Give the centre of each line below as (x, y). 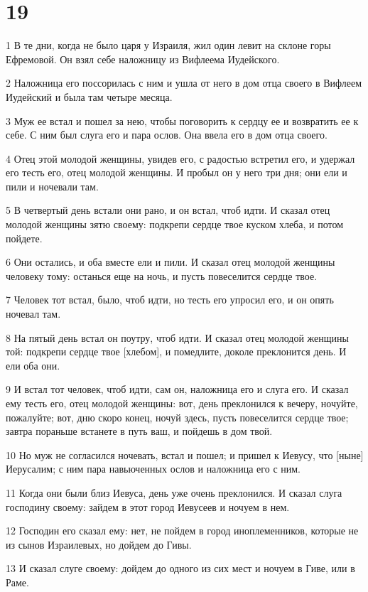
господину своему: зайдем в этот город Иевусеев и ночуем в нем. (148, 506)
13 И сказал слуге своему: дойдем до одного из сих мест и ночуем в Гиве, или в (180, 568)
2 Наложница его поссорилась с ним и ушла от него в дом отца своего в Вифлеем (184, 83)
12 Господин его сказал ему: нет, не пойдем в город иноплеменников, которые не (182, 531)
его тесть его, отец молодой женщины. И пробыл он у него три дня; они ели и (177, 172)
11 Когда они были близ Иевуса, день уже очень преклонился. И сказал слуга (174, 492)
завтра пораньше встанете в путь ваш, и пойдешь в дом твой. (139, 431)
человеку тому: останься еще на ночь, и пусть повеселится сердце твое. (162, 275)
